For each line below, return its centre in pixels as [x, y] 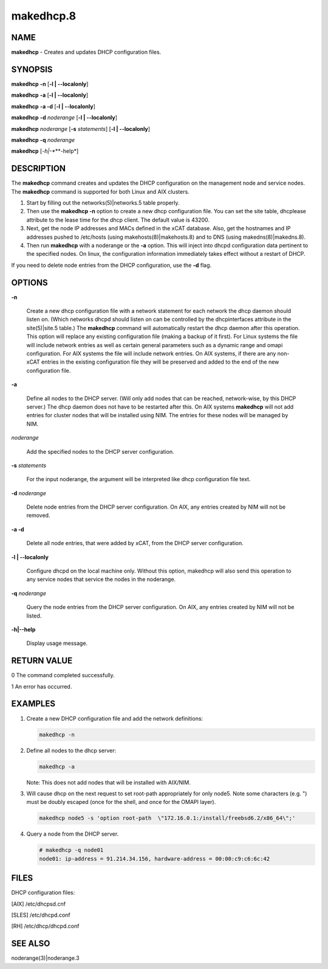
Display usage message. [57, 643]
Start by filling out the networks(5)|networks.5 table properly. [103, 203]
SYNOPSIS [32, 69]
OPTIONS [29, 282]
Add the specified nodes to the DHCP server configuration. [100, 451]
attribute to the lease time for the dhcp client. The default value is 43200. [118, 220]
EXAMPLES [33, 704]
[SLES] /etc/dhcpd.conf [41, 915]
